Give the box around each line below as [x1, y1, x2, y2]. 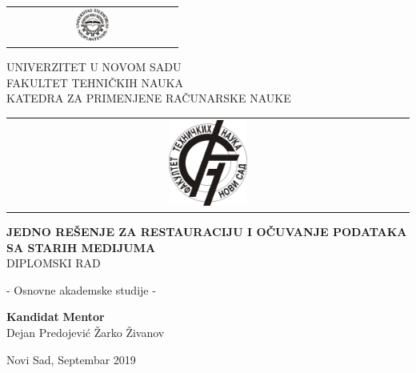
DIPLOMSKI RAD [6, 255, 101, 271]
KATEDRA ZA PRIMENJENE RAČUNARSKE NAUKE [6, 90, 291, 106]
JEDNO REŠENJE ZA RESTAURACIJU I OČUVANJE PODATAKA [6, 223, 407, 240]
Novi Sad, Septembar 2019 [6, 351, 136, 367]
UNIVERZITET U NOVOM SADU [6, 58, 182, 75]
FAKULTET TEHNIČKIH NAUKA [6, 74, 183, 90]
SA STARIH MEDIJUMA [6, 239, 156, 255]
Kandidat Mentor [6, 308, 105, 325]
